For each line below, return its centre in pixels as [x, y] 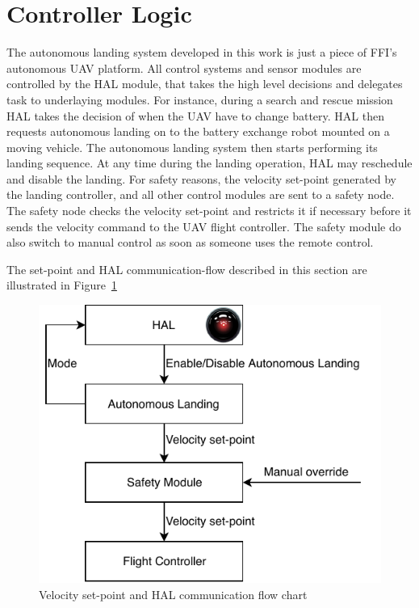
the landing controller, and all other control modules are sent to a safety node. [201, 194]
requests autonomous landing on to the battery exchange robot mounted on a [198, 131]
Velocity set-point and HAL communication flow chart [173, 594]
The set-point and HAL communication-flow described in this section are [187, 269]
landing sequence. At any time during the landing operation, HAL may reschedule [209, 163]
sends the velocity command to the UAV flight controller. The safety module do [204, 226]
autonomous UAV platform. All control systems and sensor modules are [184, 68]
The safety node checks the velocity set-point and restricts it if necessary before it [209, 211]
